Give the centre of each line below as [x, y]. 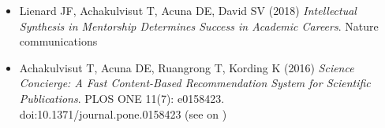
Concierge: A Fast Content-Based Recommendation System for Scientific [195, 83]
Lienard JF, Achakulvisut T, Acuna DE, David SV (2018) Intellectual [188, 10]
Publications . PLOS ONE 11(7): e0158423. [122, 98]
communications [58, 41]
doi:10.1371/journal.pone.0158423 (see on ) [123, 113]
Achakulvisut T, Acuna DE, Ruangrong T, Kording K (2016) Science [187, 67]
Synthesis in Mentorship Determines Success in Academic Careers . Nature [199, 26]
